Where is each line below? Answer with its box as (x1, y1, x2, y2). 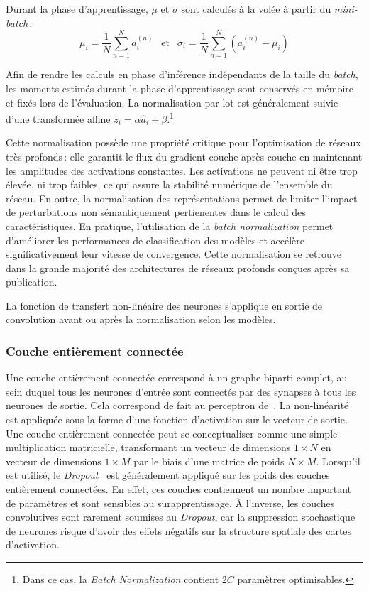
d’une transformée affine (6, 111, 111, 126)
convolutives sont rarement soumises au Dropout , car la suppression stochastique (6, 509, 356, 524)
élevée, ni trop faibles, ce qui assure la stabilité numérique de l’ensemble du (6, 177, 333, 192)
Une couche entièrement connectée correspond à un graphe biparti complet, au (6, 370, 348, 385)
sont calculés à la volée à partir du (181, 1, 331, 16)
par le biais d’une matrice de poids (133, 453, 285, 468)
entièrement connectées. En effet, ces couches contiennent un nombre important (6, 482, 351, 497)
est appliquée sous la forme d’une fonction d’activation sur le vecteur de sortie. (6, 412, 348, 427)
